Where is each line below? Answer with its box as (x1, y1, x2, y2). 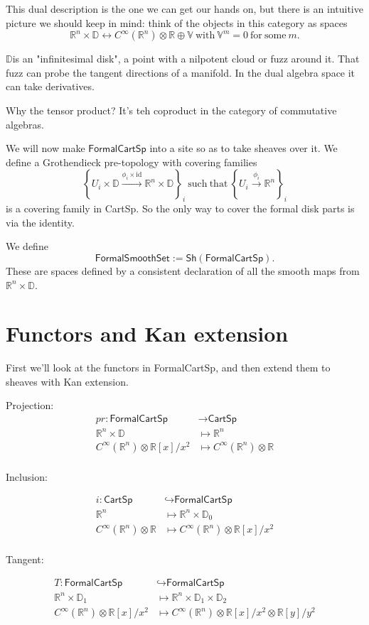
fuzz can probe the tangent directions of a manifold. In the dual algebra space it (6, 65, 355, 80)
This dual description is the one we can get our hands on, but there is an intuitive (6, 1, 363, 16)
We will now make (6, 141, 85, 156)
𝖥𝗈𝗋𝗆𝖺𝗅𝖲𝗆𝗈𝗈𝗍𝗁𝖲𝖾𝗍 (95, 253, 170, 263)
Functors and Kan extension (6, 319, 289, 348)
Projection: (6, 398, 54, 413)
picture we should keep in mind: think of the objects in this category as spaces (6, 15, 348, 30)
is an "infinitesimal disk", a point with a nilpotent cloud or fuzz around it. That (12, 51, 360, 66)
